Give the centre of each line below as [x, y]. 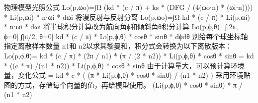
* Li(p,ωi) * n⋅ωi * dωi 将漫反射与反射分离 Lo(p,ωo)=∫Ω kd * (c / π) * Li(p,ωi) [127, 17]
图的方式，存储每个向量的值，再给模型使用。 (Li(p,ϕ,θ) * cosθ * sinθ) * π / [123, 84]
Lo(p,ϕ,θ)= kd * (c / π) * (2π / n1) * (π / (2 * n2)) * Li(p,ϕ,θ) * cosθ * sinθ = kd [129, 55]
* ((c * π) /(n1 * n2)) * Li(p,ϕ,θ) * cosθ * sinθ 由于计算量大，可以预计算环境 [124, 65]
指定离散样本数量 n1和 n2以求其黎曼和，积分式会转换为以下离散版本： [118, 46]
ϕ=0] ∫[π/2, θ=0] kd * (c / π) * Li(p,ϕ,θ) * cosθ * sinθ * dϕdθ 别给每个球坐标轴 [126, 36]
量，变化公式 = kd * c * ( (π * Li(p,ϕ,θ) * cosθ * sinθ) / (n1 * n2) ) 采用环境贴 [127, 75]
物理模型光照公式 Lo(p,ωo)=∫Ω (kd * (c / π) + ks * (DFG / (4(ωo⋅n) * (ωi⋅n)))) [129, 7]
